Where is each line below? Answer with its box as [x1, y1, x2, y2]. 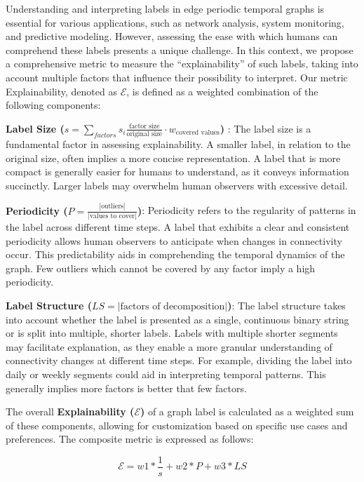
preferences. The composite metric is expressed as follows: [6, 431, 254, 446]
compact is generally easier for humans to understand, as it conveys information [6, 164, 349, 179]
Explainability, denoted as [6, 83, 117, 98]
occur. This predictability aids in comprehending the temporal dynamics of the [6, 247, 345, 262]
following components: [6, 98, 101, 112]
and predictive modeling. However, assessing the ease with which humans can [6, 29, 338, 43]
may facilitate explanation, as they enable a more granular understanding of [6, 339, 332, 354]
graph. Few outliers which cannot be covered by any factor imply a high [6, 260, 316, 275]
